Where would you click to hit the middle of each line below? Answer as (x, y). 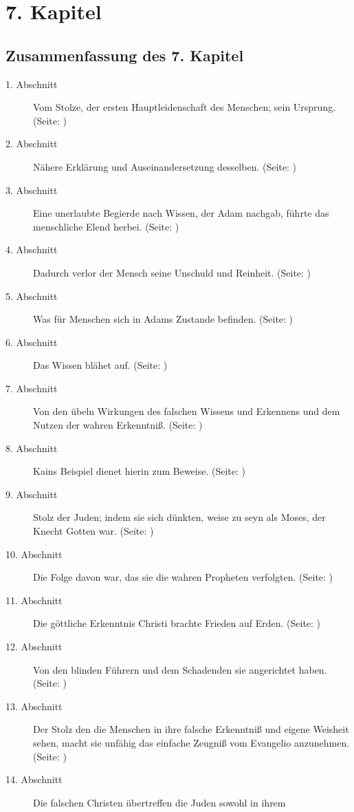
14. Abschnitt (34, 779)
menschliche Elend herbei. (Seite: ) (106, 226)
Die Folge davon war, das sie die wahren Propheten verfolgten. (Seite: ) (183, 577)
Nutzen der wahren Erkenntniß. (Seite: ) (118, 425)
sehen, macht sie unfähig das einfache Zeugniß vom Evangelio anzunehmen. (191, 742)
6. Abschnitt (32, 342)
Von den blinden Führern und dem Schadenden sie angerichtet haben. (180, 669)
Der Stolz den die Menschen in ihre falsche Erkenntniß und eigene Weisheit (191, 729)
